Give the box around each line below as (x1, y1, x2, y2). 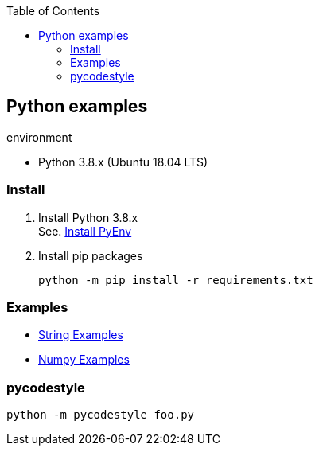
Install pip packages (38, 248, 143, 263)
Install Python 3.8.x (38, 210, 138, 224)
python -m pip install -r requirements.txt (38, 273, 313, 286)
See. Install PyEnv (38, 224, 132, 238)
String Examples (38, 328, 123, 342)
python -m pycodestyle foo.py (6, 408, 195, 422)
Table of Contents (6, 4, 100, 18)
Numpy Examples (38, 353, 130, 367)
